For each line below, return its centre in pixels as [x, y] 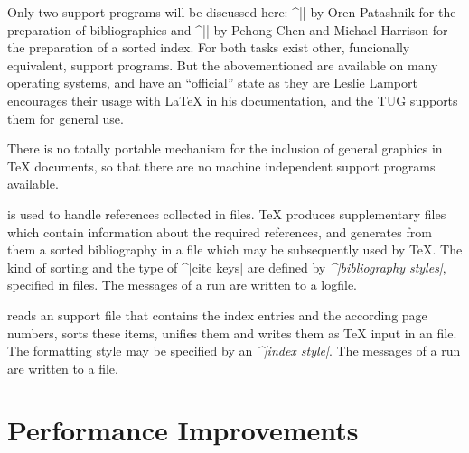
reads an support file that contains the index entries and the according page [217, 314]
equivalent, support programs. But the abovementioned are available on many [223, 65]
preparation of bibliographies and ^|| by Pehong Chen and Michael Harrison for [228, 29]
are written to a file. [63, 368]
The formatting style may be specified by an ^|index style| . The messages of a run [234, 351]
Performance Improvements [183, 430]
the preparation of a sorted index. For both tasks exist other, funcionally [209, 47]
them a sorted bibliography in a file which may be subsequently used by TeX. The [235, 250]
